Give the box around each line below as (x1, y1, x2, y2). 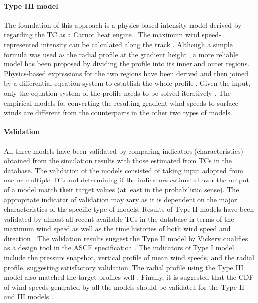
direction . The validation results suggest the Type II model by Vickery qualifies (4, 233, 248, 243)
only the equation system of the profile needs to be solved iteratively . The (4, 87, 231, 98)
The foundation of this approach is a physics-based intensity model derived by (4, 19, 242, 30)
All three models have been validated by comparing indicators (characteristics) (4, 145, 243, 156)
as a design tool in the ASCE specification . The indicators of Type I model (4, 242, 234, 253)
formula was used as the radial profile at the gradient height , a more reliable (4, 49, 239, 59)
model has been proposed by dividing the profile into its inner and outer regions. (4, 59, 250, 69)
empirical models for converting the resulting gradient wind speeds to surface (4, 97, 238, 108)
